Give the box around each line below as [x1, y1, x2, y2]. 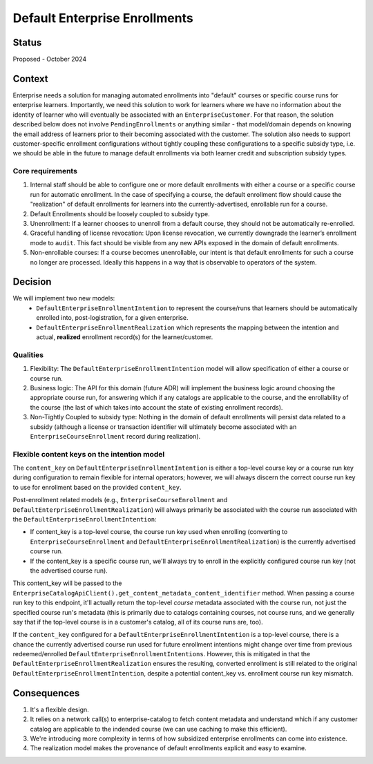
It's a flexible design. [30, 705, 89, 714]
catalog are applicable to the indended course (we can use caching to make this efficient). [30, 725, 287, 733]
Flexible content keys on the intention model [12, 449, 165, 459]
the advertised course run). [30, 566, 108, 575]
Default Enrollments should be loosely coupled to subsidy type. [30, 209, 210, 218]
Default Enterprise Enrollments [12, 10, 193, 26]
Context [12, 73, 48, 84]
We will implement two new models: [12, 294, 115, 303]
